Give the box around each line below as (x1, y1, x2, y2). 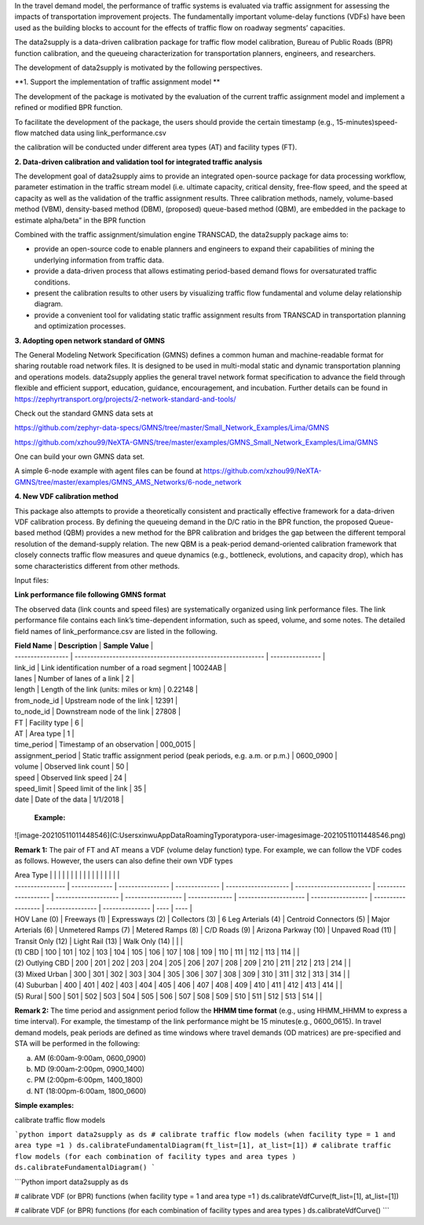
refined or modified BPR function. (14, 103, 123, 112)
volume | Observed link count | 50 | (14, 762, 129, 772)
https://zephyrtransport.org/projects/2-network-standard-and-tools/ (14, 394, 236, 404)
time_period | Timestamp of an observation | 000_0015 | (14, 739, 196, 750)
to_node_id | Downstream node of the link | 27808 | (14, 707, 181, 717)
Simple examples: (14, 1101, 75, 1110)
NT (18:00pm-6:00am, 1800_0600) (34, 1086, 147, 1095)
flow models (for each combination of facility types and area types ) (14, 1152, 297, 1161)
